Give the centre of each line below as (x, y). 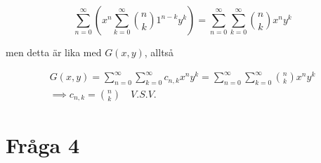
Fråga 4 (43, 144)
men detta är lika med (54, 52)
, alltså (159, 52)
